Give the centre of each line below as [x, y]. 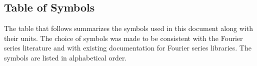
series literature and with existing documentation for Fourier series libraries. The [128, 48]
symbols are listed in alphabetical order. [65, 57]
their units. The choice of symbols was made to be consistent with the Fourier [123, 38]
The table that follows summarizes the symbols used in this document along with [128, 28]
